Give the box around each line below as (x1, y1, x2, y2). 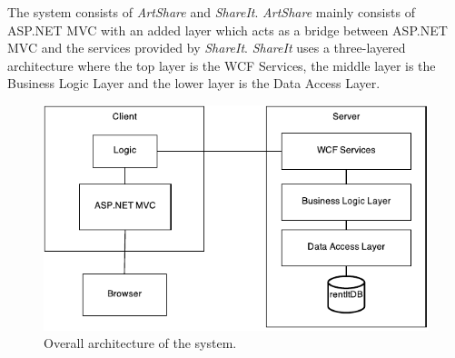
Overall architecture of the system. (44, 333, 237, 353)
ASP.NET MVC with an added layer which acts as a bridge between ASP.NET (7, 20, 448, 39)
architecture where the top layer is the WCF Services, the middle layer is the (7, 55, 436, 75)
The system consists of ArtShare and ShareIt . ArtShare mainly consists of (7, 3, 415, 21)
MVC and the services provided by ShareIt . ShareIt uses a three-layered (7, 38, 406, 57)
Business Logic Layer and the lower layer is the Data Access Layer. (7, 74, 381, 93)
